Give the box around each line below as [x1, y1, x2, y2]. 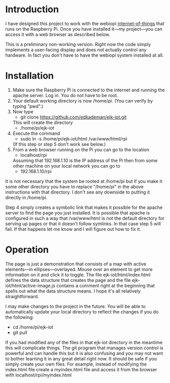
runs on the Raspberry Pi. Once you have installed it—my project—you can [5, 26, 162, 32]
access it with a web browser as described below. [5, 31, 111, 37]
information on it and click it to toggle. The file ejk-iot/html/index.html [5, 272, 151, 278]
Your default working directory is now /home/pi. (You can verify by [12, 98, 153, 104]
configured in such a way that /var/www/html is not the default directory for [5, 215, 165, 221]
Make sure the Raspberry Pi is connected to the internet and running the [12, 87, 165, 93]
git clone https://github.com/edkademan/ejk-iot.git [20, 114, 127, 120]
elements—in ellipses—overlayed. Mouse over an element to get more [5, 266, 153, 272]
